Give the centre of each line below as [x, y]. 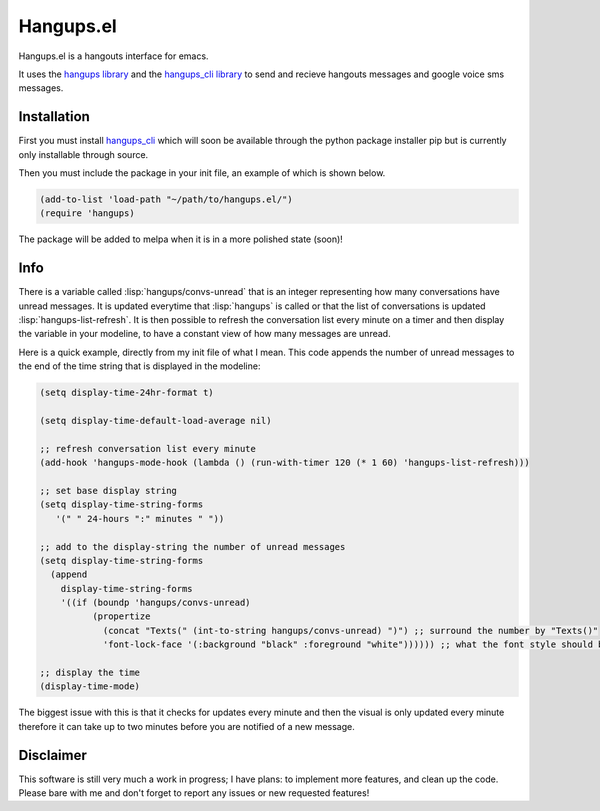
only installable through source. [83, 154]
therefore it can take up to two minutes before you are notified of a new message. [186, 726]
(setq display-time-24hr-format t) [126, 393]
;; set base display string [108, 490]
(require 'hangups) [87, 213]
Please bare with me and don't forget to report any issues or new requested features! [194, 793]
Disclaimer [52, 755]
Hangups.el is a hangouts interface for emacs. [113, 56]
